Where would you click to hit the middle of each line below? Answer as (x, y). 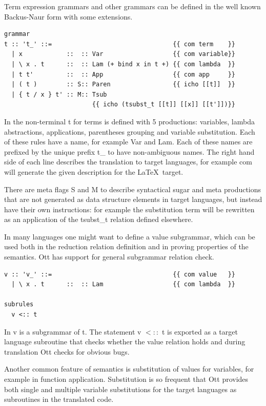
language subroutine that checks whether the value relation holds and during (125, 342)
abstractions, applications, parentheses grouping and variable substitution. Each (130, 131)
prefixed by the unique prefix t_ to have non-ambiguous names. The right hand (129, 151)
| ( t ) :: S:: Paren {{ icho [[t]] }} (124, 85)
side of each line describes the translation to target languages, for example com (128, 162)
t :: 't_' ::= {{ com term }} (120, 44)
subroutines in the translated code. (59, 399)
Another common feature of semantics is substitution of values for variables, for (129, 369)
